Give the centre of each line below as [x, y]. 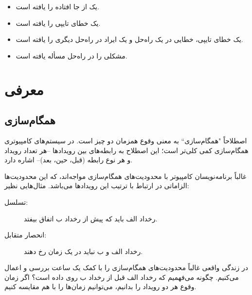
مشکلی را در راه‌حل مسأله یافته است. [72, 55]
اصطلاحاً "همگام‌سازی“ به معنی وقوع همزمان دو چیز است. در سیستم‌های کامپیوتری [126, 140]
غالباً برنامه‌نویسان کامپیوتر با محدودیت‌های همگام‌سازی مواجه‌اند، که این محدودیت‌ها [126, 176]
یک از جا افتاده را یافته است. [57, 6]
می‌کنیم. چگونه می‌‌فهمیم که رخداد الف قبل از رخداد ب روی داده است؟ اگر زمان [122, 277]
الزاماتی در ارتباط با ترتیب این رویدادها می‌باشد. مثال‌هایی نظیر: [97, 186]
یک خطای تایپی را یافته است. [58, 23]
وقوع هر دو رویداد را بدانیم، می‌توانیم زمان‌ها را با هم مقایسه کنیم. [100, 286]
